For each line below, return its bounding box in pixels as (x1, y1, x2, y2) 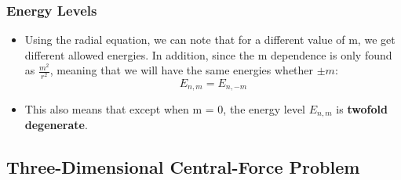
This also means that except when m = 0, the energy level (24, 101, 306, 117)
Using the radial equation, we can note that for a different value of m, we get (24, 31, 396, 48)
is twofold (336, 101, 388, 117)
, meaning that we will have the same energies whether (49, 62, 314, 78)
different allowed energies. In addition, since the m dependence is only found (24, 46, 392, 63)
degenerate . (24, 117, 88, 133)
